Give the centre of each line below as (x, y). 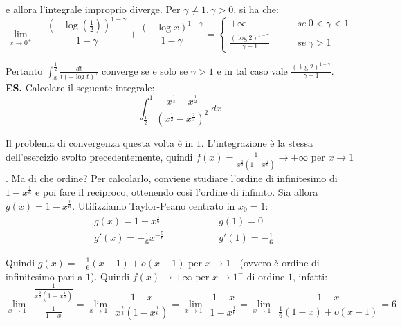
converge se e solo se (145, 70)
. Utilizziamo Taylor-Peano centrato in (154, 205)
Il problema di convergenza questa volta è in (100, 143)
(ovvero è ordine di (280, 262)
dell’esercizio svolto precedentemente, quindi (99, 157)
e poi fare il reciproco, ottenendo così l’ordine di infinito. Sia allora (177, 191)
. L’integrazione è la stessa (257, 143)
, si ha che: (256, 9)
